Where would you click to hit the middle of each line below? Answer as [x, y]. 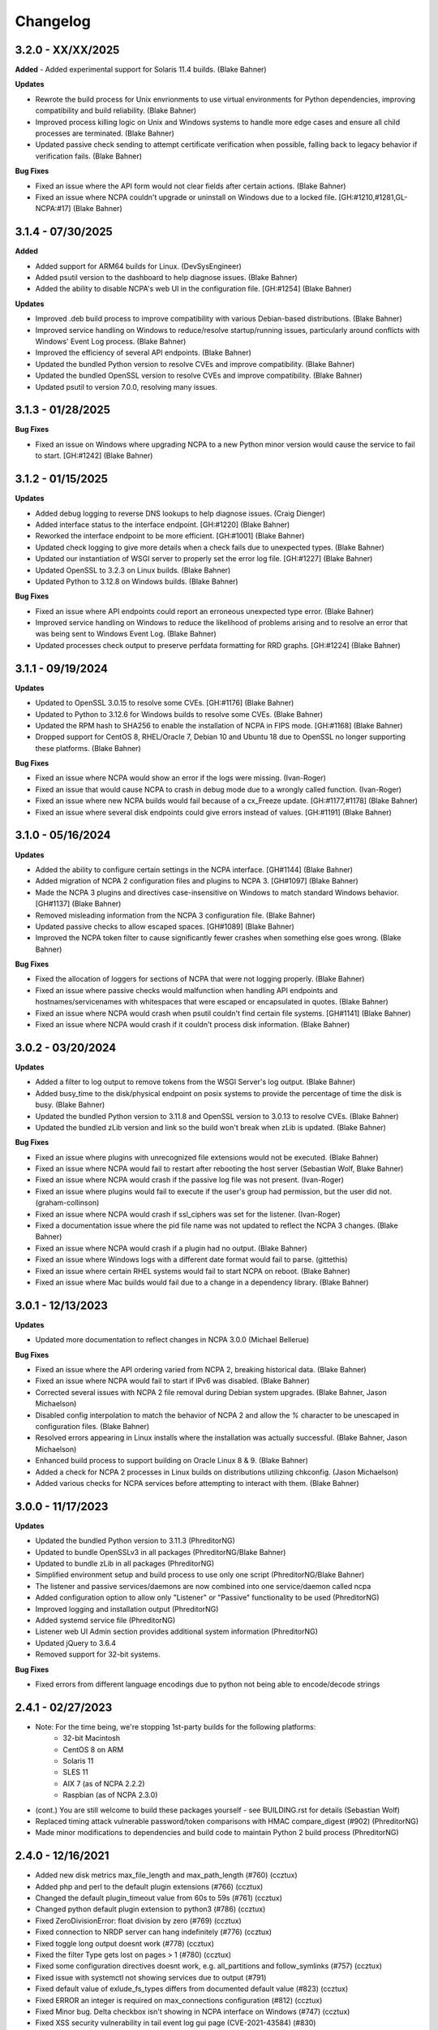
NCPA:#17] [53, 209]
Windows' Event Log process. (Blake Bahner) [111, 341]
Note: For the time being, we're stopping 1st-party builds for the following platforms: [176, 1726]
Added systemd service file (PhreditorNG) [105, 1620]
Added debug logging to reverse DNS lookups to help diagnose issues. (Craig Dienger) [180, 513]
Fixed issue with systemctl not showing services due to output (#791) [151, 1977]
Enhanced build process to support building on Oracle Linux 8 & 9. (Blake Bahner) [172, 1461]
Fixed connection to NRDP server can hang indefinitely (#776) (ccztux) [153, 1932]
